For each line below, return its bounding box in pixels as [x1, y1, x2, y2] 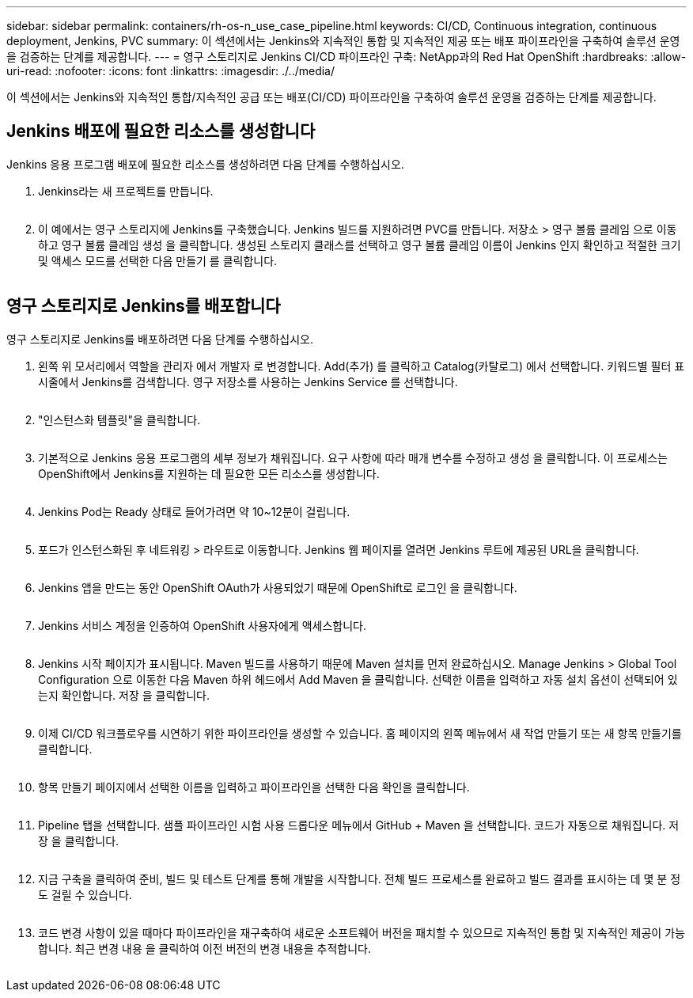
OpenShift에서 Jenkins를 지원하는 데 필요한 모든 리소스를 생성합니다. [38, 466, 380, 480]
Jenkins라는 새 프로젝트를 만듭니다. [38, 184, 214, 198]
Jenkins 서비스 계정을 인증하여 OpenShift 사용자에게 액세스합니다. [38, 618, 366, 632]
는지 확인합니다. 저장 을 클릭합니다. [38, 688, 210, 702]
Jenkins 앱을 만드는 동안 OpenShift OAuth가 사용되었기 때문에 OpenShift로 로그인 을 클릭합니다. [38, 580, 517, 594]
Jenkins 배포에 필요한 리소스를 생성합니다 [6, 121, 316, 142]
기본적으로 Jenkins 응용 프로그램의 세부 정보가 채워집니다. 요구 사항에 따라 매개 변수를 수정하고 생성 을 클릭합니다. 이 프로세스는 [38, 450, 668, 465]
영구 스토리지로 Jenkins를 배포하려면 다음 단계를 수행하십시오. [6, 332, 313, 346]
